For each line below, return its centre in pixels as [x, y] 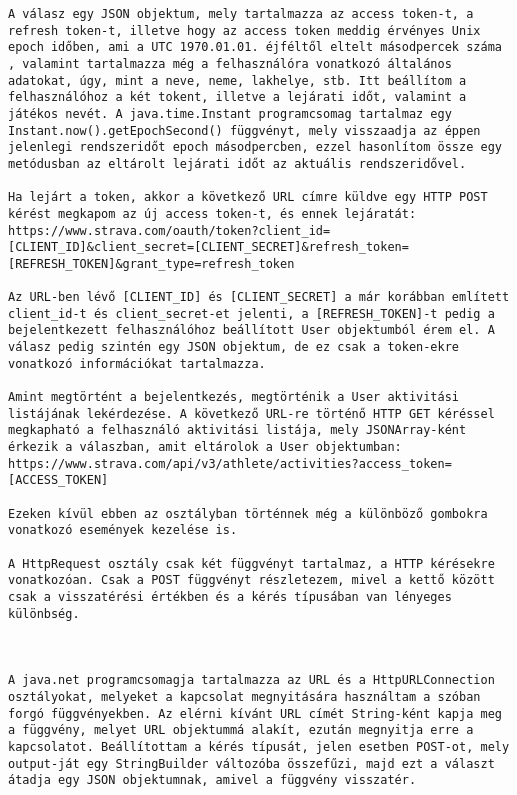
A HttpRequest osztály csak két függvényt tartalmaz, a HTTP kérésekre [251, 563]
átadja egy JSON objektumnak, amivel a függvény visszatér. [212, 780]
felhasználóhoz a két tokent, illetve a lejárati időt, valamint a [237, 97]
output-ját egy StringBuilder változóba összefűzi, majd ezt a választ [251, 763]
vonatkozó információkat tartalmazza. [137, 363]
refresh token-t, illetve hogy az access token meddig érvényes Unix [244, 30]
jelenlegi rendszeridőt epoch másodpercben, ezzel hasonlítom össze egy [255, 147]
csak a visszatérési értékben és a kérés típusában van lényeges [230, 596]
